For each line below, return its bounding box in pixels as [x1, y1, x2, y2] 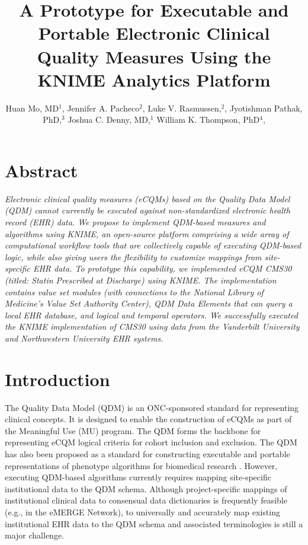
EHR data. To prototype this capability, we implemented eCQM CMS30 [33, 262, 292, 275]
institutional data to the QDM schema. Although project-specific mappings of [5, 482, 287, 495]
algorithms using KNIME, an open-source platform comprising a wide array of [5, 227, 289, 240]
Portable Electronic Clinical [38, 21, 270, 45]
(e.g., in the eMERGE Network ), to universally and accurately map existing [5, 506, 280, 518]
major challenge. [5, 529, 64, 541]
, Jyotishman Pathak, [224, 101, 303, 114]
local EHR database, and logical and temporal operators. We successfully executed [5, 308, 298, 321]
